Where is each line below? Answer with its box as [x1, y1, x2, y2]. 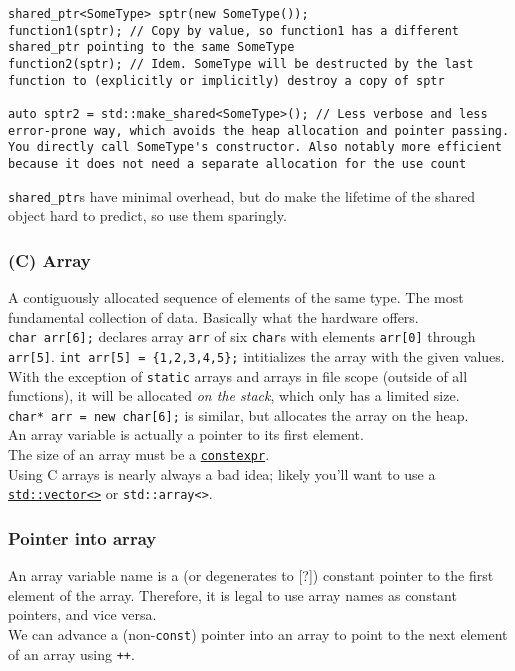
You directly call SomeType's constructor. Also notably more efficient [8, 140, 502, 155]
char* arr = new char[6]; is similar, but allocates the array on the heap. [8, 404, 469, 425]
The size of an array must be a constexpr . [8, 444, 270, 465]
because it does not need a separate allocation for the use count [8, 156, 467, 171]
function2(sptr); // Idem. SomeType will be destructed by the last [8, 56, 474, 71]
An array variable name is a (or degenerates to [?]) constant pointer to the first [8, 565, 494, 586]
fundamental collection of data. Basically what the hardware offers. [8, 306, 419, 327]
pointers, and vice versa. [8, 604, 157, 625]
